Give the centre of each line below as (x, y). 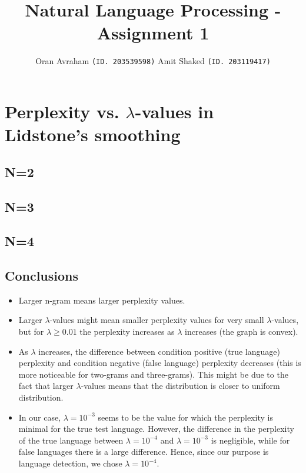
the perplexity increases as (127, 332)
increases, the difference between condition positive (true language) (159, 351)
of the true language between (71, 440)
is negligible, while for (250, 440)
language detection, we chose (70, 463)
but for (31, 332)
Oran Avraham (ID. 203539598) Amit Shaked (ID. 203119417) (153, 61)
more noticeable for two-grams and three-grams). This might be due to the (153, 374)
